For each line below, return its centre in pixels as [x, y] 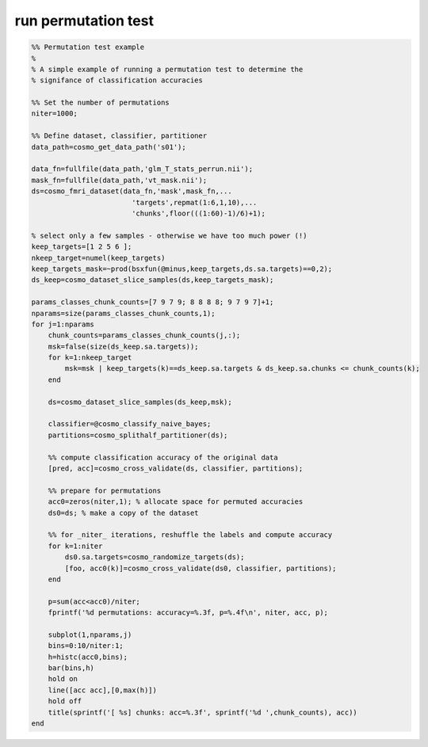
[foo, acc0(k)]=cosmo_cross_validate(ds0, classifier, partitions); [201, 568]
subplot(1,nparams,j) [90, 635]
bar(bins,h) [71, 668]
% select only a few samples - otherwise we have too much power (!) [169, 235]
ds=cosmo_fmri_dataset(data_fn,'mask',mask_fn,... [132, 191]
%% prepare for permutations [105, 490]
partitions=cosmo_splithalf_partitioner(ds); [138, 435]
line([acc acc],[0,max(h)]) [103, 690]
